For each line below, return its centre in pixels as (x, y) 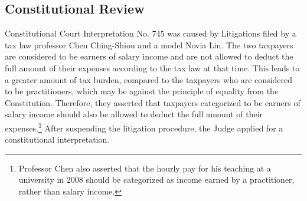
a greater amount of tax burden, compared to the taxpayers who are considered (148, 79)
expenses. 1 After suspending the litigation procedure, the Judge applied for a (144, 127)
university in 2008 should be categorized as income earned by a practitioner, (156, 179)
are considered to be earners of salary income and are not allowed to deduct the (149, 56)
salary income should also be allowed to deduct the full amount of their (134, 114)
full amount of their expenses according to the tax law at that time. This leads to (152, 67)
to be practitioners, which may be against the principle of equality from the (142, 91)
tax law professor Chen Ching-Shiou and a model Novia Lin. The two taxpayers (149, 45)
